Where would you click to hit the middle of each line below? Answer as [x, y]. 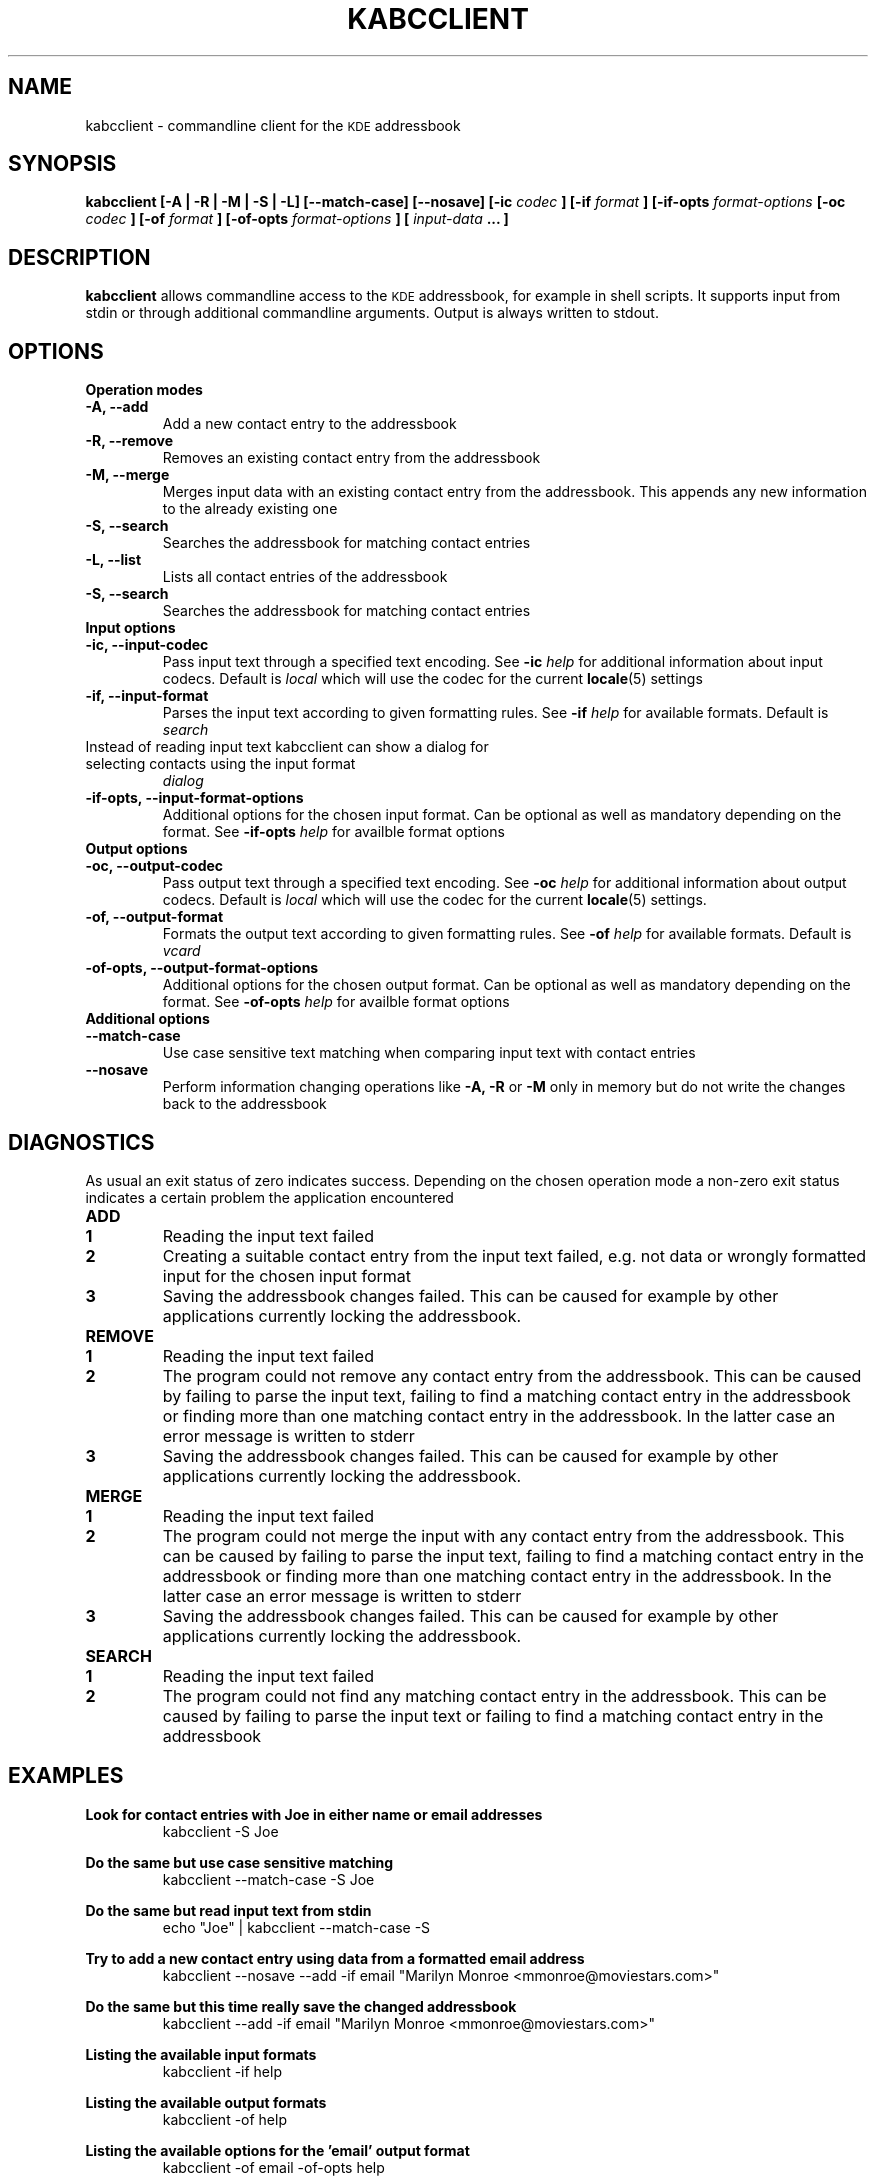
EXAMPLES [66, 1776]
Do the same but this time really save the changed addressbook [301, 2006]
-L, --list [113, 560]
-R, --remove [129, 441]
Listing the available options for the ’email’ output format [277, 2150]
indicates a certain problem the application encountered [269, 1197]
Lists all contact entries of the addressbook [305, 577]
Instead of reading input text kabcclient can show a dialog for [287, 747]
